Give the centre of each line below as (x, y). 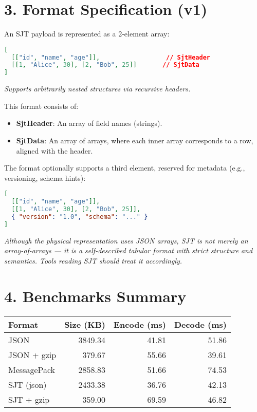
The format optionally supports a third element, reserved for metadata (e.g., (125, 168)
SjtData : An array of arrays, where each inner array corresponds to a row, (135, 140)
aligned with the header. (54, 150)
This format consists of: (41, 106)
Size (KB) (85, 324)
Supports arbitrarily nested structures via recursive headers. (97, 89)
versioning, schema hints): (45, 177)
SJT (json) (27, 384)
